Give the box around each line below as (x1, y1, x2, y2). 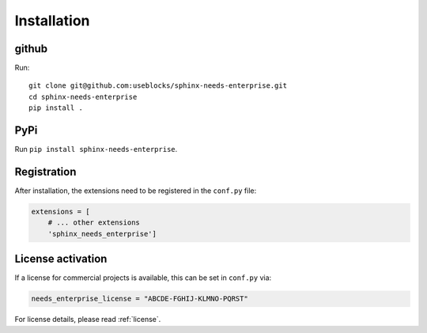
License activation (14, 252, 108, 266)
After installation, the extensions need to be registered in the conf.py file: (14, 186, 257, 195)
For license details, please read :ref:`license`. (14, 315, 161, 324)
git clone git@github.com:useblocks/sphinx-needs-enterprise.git (28, 81, 288, 90)
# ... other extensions (47, 218, 140, 227)
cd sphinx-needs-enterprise (28, 92, 138, 101)
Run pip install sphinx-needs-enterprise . (14, 145, 178, 154)
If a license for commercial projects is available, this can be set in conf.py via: (14, 273, 272, 282)
